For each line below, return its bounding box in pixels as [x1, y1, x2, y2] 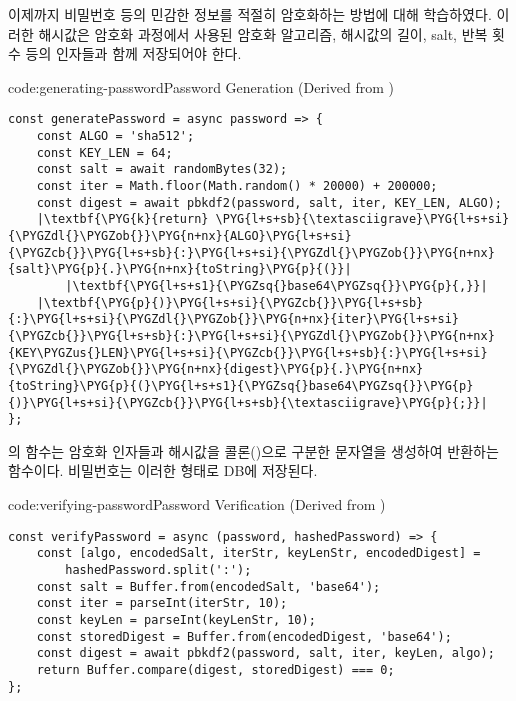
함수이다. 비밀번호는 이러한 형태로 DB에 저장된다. [8, 460, 318, 481]
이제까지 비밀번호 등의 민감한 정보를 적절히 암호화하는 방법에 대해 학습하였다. [8, 4, 492, 24]
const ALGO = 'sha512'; [36, 129, 195, 144]
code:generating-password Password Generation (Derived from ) [8, 76, 395, 97]
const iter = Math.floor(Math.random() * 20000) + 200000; [36, 179, 438, 193]
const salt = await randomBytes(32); [36, 162, 288, 177]
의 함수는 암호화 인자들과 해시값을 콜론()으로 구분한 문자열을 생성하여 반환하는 [8, 440, 499, 461]
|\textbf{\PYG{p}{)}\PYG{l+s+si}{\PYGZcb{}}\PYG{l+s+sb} [36, 295, 424, 310]
